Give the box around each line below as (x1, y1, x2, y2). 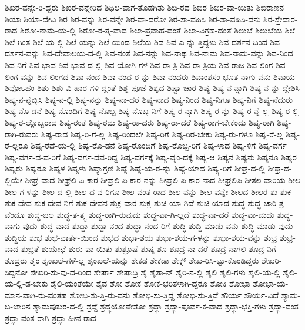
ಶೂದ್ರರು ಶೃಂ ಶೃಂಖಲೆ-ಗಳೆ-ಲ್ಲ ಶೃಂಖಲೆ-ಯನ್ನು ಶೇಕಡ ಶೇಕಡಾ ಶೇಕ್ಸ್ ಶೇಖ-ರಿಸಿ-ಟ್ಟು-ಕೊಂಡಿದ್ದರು (5, 254, 259, 267)
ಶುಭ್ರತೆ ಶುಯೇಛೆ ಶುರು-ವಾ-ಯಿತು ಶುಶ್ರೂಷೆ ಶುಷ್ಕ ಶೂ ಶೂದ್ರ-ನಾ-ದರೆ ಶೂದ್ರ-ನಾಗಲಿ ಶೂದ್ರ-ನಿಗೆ (21, 243, 277, 255)
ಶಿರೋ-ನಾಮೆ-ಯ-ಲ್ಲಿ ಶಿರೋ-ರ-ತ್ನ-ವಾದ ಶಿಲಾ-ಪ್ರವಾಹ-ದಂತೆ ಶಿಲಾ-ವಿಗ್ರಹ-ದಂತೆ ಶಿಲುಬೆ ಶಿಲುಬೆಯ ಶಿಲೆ (20, 24, 296, 36)
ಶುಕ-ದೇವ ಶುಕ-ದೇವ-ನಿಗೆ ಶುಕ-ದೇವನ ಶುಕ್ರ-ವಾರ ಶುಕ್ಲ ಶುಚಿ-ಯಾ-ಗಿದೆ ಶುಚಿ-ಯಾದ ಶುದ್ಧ (5, 197, 245, 209)
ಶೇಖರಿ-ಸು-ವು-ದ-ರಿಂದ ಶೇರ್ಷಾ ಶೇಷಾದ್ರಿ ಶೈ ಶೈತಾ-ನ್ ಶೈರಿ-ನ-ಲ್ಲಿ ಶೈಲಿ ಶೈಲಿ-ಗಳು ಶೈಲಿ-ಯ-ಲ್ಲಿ (30, 265, 280, 278)
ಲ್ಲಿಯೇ (5, 173, 23, 186)
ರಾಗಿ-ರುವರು (5, 127, 39, 140)
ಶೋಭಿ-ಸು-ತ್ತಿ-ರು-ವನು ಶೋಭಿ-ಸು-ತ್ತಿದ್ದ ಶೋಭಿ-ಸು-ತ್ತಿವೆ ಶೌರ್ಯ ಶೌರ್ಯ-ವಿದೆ (69, 288, 279, 301)
